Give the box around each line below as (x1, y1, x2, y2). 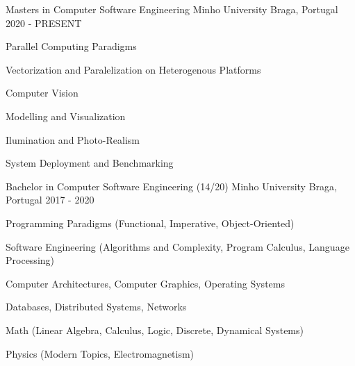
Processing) (6, 253, 54, 267)
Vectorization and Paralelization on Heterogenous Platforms (6, 62, 261, 76)
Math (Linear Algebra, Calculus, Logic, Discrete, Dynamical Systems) (6, 322, 304, 337)
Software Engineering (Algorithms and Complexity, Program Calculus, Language (6, 239, 349, 253)
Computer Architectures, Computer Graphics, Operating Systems (6, 276, 285, 290)
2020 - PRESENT (6, 15, 82, 30)
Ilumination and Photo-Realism (6, 132, 140, 147)
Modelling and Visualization (6, 108, 126, 123)
